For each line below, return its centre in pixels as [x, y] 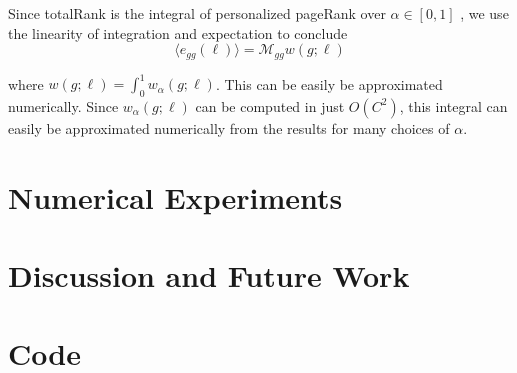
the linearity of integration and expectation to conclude [178, 32]
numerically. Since [63, 105]
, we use [484, 13]
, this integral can [453, 105]
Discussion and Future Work [209, 275]
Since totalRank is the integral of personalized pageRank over [197, 13]
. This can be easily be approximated [329, 83]
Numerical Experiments [175, 196]
